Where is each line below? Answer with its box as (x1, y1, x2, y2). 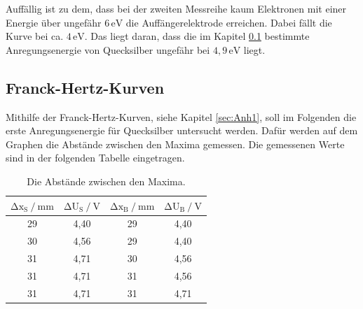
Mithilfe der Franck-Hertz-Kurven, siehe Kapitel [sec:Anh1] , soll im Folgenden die (6, 109, 357, 124)
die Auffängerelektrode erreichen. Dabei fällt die (125, 15, 332, 29)
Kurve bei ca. (6, 29, 64, 43)
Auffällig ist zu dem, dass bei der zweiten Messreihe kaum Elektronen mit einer (6, 1, 347, 15)
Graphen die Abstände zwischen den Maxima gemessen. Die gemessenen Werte (6, 136, 345, 151)
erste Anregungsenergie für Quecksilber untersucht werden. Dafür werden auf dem (6, 123, 358, 138)
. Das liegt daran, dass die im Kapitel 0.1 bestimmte (84, 29, 310, 43)
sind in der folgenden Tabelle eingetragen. (6, 150, 185, 165)
